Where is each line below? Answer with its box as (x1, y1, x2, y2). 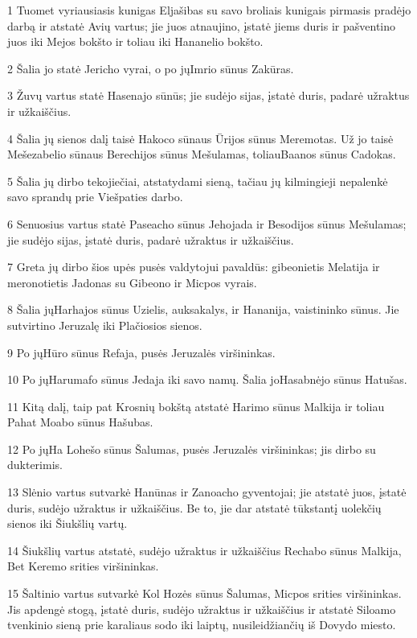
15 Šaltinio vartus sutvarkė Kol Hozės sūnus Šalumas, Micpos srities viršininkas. (7, 585, 402, 602)
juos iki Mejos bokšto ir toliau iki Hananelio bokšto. (7, 33, 264, 50)
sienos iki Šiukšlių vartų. (7, 515, 128, 532)
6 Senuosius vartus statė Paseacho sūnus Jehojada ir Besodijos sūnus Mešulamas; (7, 215, 407, 232)
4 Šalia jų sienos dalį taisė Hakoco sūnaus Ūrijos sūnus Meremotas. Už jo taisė (7, 130, 394, 146)
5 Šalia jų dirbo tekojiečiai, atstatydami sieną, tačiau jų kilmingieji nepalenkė (7, 172, 388, 189)
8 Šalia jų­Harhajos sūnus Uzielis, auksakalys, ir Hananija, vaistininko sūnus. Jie (7, 301, 399, 318)
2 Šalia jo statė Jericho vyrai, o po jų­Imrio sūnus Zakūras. (7, 60, 294, 76)
